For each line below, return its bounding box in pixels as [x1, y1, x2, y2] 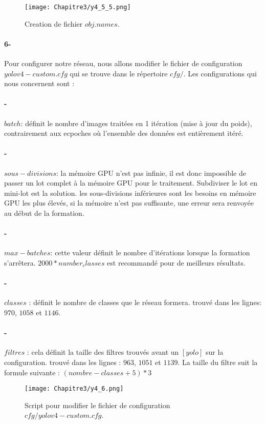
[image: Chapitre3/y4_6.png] [25, 385, 124, 393]
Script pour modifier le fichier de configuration [25, 399, 170, 410]
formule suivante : [4, 367, 60, 377]
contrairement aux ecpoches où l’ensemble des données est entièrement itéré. [4, 128, 244, 138]
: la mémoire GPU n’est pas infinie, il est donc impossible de [56, 167, 246, 178]
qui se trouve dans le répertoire [70, 68, 168, 78]
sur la [205, 347, 224, 357]
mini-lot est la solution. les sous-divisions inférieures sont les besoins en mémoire [4, 187, 256, 198]
